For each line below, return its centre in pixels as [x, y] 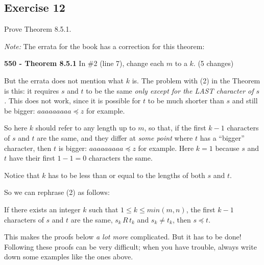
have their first [32, 158]
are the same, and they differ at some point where [115, 137]
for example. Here [166, 148]
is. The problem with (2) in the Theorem [196, 80]
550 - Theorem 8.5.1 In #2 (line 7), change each [84, 63]
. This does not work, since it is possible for [73, 101]
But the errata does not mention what [64, 80]
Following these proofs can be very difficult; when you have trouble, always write [130, 246]
